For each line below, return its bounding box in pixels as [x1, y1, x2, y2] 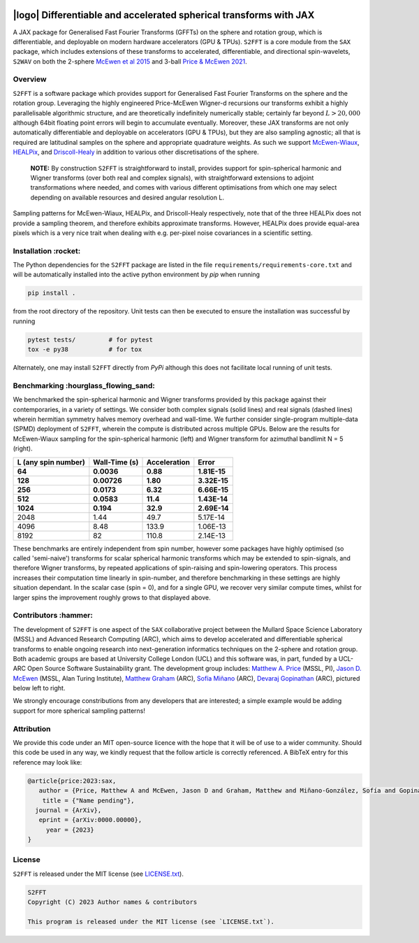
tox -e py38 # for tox [27, 346, 142, 353]
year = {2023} [45, 825, 94, 834]
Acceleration [146, 457, 190, 467]
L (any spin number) [17, 457, 85, 467]
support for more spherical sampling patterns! [13, 707, 146, 715]
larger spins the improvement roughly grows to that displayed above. [13, 593, 211, 602]
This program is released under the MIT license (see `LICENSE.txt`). [27, 918, 275, 926]
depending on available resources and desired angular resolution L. [30, 193, 225, 201]
